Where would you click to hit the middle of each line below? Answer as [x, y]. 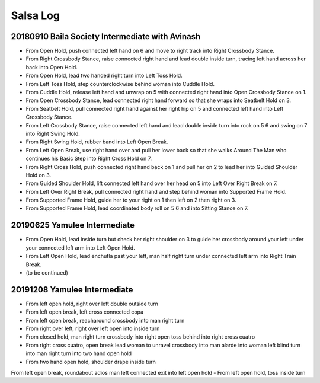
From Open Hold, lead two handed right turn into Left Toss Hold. [104, 76]
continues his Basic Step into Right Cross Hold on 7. [89, 159]
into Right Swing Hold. [53, 133]
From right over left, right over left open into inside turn [93, 328]
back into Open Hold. [52, 67]
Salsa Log [36, 15]
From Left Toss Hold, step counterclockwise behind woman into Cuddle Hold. [120, 84]
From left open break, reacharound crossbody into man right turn [105, 320]
